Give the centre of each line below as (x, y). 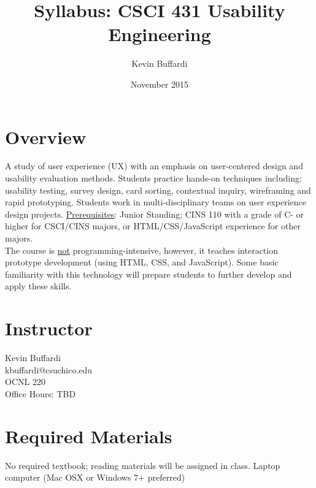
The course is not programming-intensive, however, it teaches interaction (141, 250)
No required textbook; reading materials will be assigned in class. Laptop (143, 465)
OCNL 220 (25, 382)
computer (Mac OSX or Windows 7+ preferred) (95, 477)
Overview (46, 136)
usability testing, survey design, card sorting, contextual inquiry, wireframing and (158, 190)
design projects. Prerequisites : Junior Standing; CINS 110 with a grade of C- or (155, 214)
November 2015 (160, 84)
